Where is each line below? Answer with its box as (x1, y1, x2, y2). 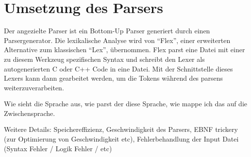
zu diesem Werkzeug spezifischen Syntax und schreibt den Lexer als (4, 54, 205, 64)
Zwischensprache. (4, 108, 55, 118)
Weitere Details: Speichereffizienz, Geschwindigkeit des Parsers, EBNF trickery (4, 124, 238, 134)
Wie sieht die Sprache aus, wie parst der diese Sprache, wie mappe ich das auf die (4, 99, 248, 109)
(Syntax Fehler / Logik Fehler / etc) (4, 143, 112, 153)
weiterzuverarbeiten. (4, 82, 64, 92)
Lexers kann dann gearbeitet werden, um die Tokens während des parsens (4, 73, 223, 83)
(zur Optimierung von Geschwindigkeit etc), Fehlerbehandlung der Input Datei (4, 134, 239, 144)
